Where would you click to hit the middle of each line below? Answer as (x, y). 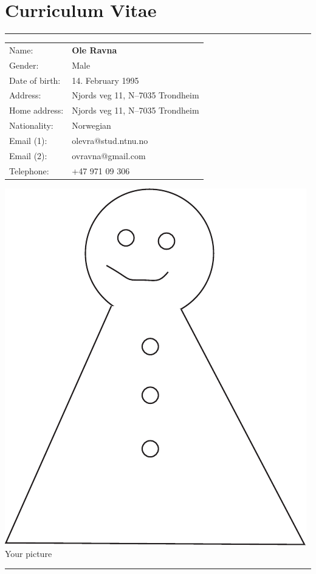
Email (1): (28, 140)
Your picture (29, 554)
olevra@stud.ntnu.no (110, 140)
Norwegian (91, 125)
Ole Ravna (94, 50)
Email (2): (28, 155)
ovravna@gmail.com (109, 155)
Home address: (36, 110)
